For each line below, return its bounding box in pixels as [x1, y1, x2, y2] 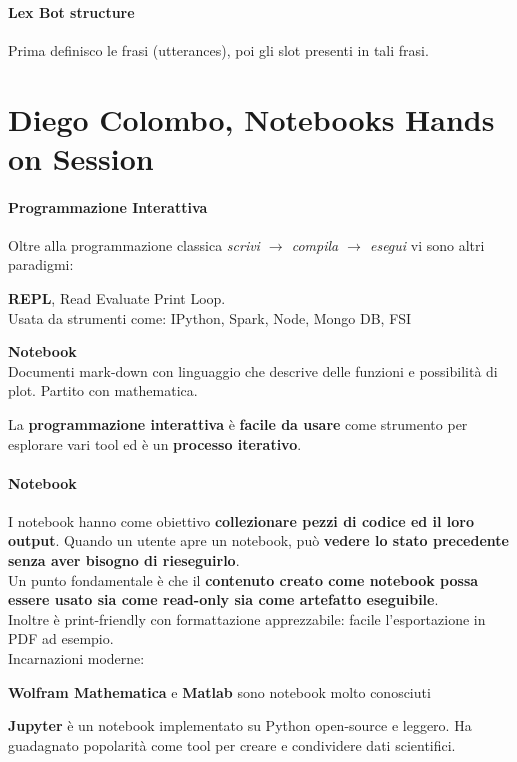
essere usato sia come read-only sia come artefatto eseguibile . [8, 589, 439, 610]
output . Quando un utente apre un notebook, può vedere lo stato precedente [8, 530, 509, 551]
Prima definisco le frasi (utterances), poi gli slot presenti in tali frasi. [8, 39, 429, 60]
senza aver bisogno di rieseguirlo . [8, 550, 240, 571]
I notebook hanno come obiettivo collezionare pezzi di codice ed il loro [8, 510, 475, 531]
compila [291, 234, 339, 255]
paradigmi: [8, 254, 74, 275]
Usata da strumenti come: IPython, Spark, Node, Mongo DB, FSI [8, 307, 412, 328]
